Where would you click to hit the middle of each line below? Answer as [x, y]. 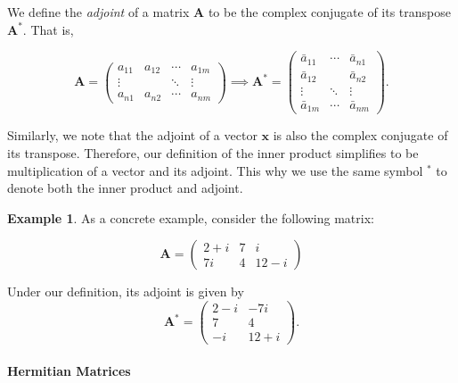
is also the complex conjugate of [360, 135]
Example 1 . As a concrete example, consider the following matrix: [191, 217]
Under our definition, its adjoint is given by [126, 291]
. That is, [48, 29]
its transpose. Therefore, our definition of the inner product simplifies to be [213, 153]
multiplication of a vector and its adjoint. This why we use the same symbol [215, 170]
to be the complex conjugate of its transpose [329, 12]
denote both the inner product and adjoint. [125, 188]
